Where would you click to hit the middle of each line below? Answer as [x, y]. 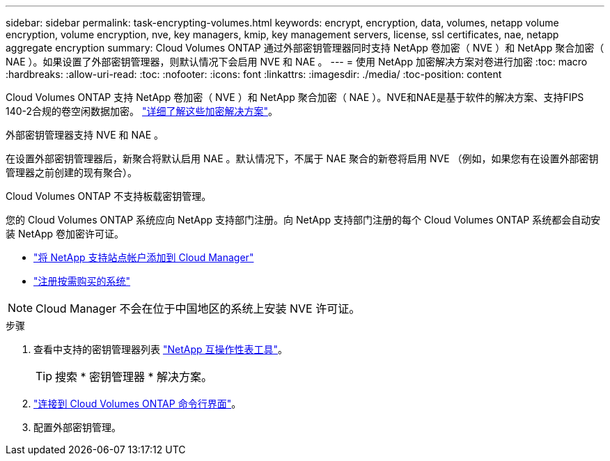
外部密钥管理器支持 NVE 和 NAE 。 [85, 135]
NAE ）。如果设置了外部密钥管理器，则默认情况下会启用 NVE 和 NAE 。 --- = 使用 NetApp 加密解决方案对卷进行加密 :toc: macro [297, 62]
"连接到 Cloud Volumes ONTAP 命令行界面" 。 [138, 404]
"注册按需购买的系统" [82, 281]
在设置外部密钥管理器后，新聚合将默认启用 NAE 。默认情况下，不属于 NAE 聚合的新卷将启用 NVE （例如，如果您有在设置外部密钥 [302, 158]
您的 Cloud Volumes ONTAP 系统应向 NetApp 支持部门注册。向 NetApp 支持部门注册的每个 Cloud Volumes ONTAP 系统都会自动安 [303, 220]
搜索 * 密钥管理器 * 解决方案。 [134, 377]
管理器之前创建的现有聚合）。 [71, 172]
